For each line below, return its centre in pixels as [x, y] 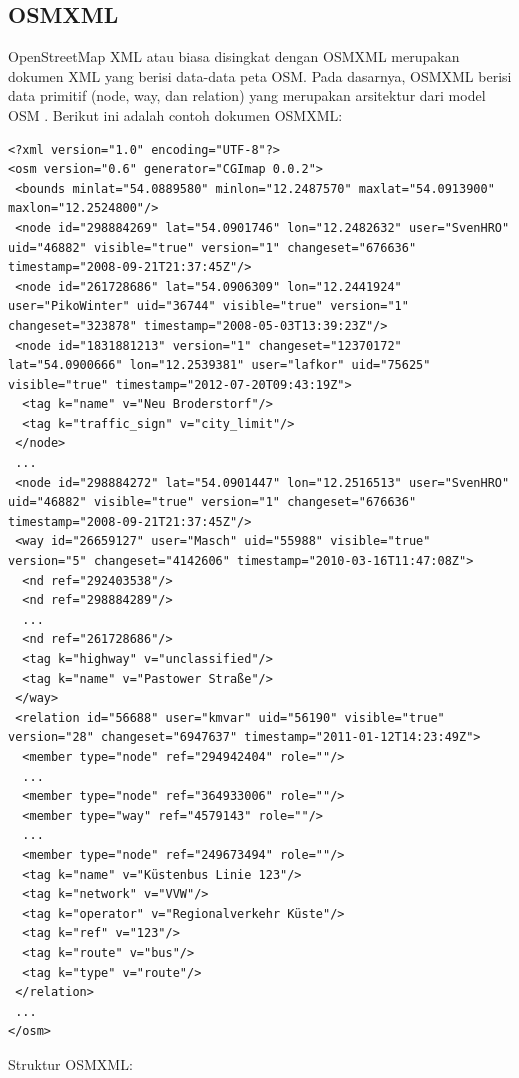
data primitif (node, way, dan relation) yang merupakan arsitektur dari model [247, 95]
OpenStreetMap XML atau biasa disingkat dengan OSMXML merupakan [234, 56]
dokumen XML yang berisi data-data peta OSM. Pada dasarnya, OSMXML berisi [260, 75]
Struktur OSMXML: [70, 1063]
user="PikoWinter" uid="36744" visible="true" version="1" [208, 306]
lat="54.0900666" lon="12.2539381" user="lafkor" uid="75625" [219, 365]
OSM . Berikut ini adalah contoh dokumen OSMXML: [175, 114]
